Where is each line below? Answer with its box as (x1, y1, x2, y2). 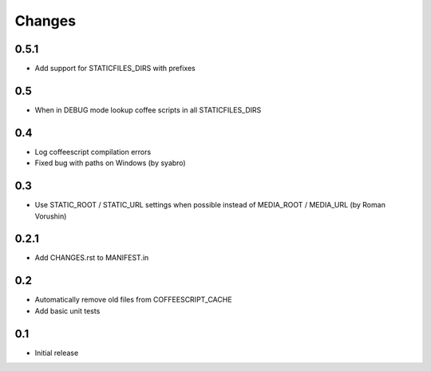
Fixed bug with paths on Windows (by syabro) (34, 158, 187, 168)
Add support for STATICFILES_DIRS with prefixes (34, 64, 196, 73)
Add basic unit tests (34, 306, 101, 315)
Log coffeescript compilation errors (34, 147, 152, 156)
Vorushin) (34, 211, 67, 221)
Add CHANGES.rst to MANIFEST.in (34, 253, 149, 262)
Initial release (34, 348, 79, 357)
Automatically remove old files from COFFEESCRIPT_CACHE (34, 295, 232, 305)
